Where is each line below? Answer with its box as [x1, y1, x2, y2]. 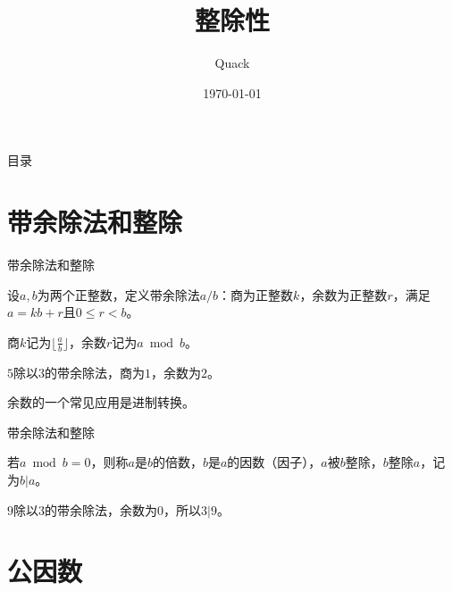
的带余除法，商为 [45, 362, 145, 381]
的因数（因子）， [227, 453, 322, 471]
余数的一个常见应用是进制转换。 [7, 393, 195, 412]
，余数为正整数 [299, 285, 388, 304]
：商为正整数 [218, 285, 294, 304]
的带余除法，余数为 [45, 500, 157, 519]
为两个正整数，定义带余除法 [37, 285, 200, 304]
